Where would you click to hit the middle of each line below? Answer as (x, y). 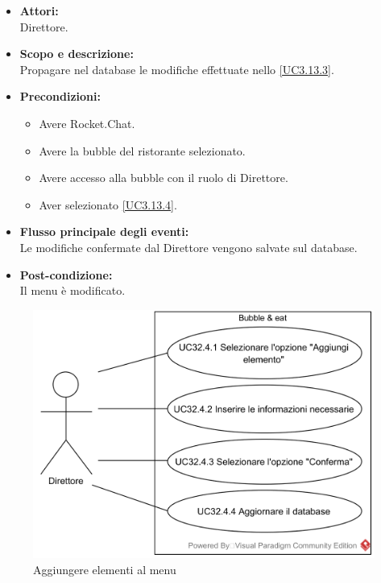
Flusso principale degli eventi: (104, 232)
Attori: (39, 10)
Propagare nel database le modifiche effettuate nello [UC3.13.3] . (177, 69)
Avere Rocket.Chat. (87, 123)
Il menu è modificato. (72, 290)
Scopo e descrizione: (77, 54)
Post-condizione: (66, 274)
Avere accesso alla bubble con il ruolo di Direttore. (164, 178)
